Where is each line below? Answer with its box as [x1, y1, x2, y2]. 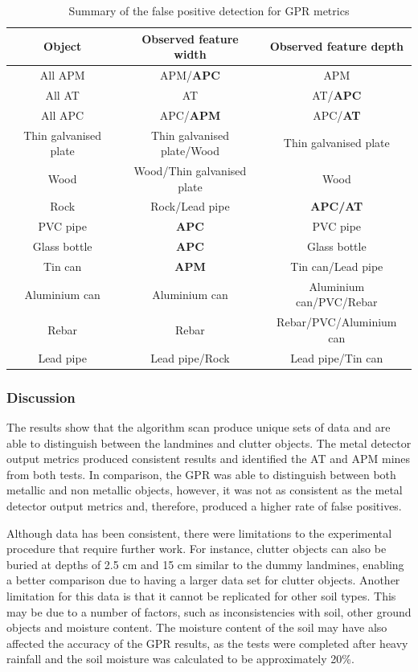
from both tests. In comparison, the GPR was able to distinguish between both [6, 465, 396, 482]
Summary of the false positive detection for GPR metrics [68, 2, 350, 18]
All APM [39, 67, 85, 84]
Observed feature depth [269, 38, 404, 55]
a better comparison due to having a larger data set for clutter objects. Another [6, 572, 400, 588]
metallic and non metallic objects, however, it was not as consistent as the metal [6, 481, 403, 498]
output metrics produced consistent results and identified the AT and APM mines [6, 450, 411, 467]
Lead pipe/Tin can [290, 349, 383, 366]
